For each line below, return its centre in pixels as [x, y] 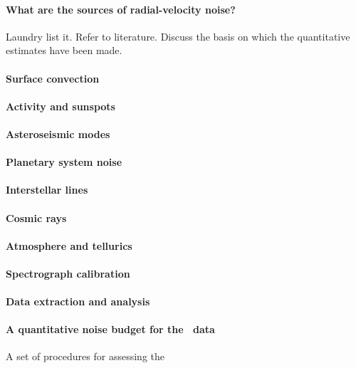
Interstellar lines [47, 190]
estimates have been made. [64, 50]
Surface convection [53, 78]
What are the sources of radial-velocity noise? [121, 9]
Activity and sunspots [61, 106]
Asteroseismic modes [58, 133]
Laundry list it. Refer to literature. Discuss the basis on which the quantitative [178, 36]
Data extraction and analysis [78, 301]
